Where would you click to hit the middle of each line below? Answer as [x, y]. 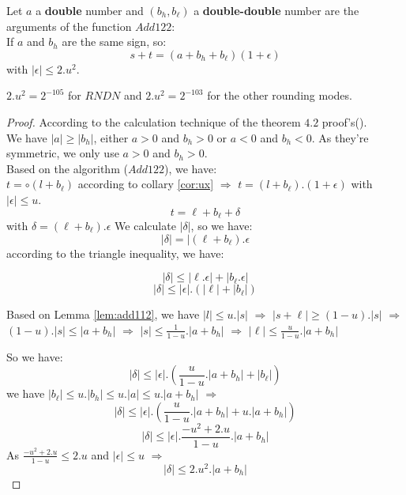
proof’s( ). [344, 121]
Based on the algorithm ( [67, 168]
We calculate [145, 225]
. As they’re [340, 137]
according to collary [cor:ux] [146, 184]
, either [111, 137]
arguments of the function [69, 26]
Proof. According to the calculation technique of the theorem [154, 121]
